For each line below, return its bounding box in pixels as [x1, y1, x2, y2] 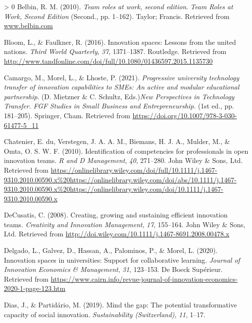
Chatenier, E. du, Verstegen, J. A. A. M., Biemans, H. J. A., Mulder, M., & [4, 136, 230, 146]
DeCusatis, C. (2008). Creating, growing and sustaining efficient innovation [4, 210, 228, 220]
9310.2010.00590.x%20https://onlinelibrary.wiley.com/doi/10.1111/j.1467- [4, 184, 223, 194]
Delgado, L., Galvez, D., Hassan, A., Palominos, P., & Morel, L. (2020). [4, 245, 218, 255]
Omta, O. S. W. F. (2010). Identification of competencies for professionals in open [4, 145, 249, 156]
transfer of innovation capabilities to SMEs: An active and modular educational [4, 82, 239, 92]
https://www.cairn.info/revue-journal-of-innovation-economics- [51, 273, 238, 284]
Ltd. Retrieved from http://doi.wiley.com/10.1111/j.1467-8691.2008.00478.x [4, 229, 230, 239]
